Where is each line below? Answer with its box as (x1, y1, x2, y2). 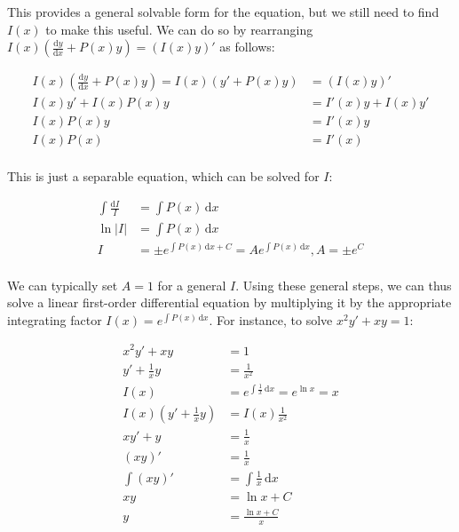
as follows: (219, 37, 275, 56)
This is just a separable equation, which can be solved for (7, 167, 320, 186)
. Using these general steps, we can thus (235, 275, 452, 294)
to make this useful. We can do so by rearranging (45, 20, 313, 38)
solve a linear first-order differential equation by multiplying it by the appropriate (7, 293, 452, 312)
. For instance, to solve (209, 310, 333, 329)
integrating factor (7, 310, 102, 329)
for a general (157, 275, 226, 294)
